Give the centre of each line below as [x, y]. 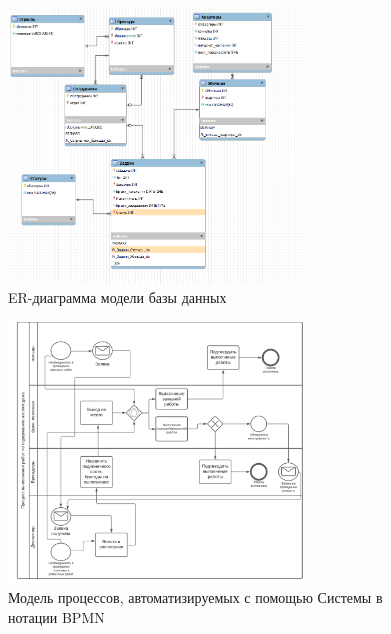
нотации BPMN [56, 616]
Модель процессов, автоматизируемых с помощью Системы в [195, 596]
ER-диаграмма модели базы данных [117, 297]
